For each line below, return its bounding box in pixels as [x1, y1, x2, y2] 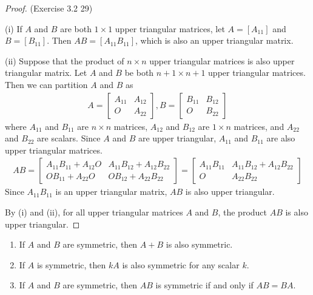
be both [124, 66, 154, 79]
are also [266, 132, 295, 144]
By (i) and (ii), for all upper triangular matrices [5, 206, 183, 218]
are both [60, 22, 92, 35]
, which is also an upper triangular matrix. [135, 34, 294, 47]
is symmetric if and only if [155, 279, 254, 291]
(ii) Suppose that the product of [5, 54, 124, 67]
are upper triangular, [138, 132, 217, 144]
